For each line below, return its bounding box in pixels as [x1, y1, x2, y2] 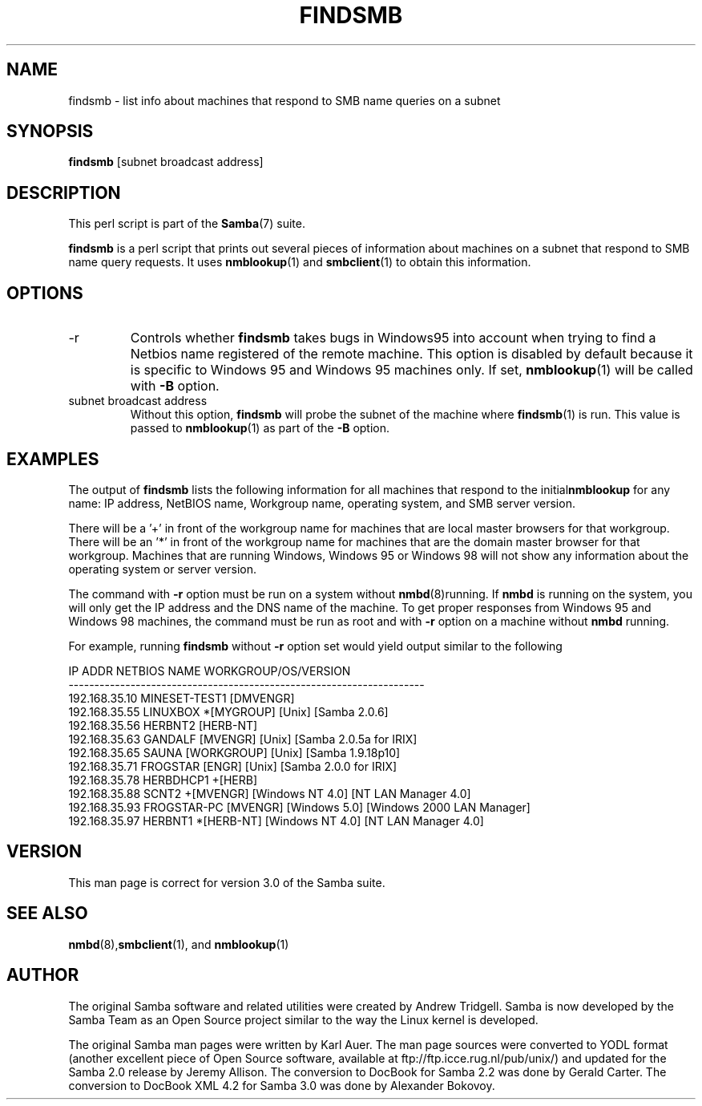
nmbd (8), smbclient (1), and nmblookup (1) [68, 937, 289, 951]
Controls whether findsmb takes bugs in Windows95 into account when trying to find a [130, 330, 656, 346]
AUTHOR [6, 965, 79, 986]
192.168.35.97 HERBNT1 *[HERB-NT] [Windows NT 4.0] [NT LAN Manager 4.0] [68, 813, 484, 828]
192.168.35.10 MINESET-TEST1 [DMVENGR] [68, 691, 295, 705]
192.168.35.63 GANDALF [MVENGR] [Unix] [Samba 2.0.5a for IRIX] [68, 731, 418, 746]
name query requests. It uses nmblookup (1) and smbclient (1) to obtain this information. [68, 255, 531, 269]
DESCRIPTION [6, 182, 121, 203]
